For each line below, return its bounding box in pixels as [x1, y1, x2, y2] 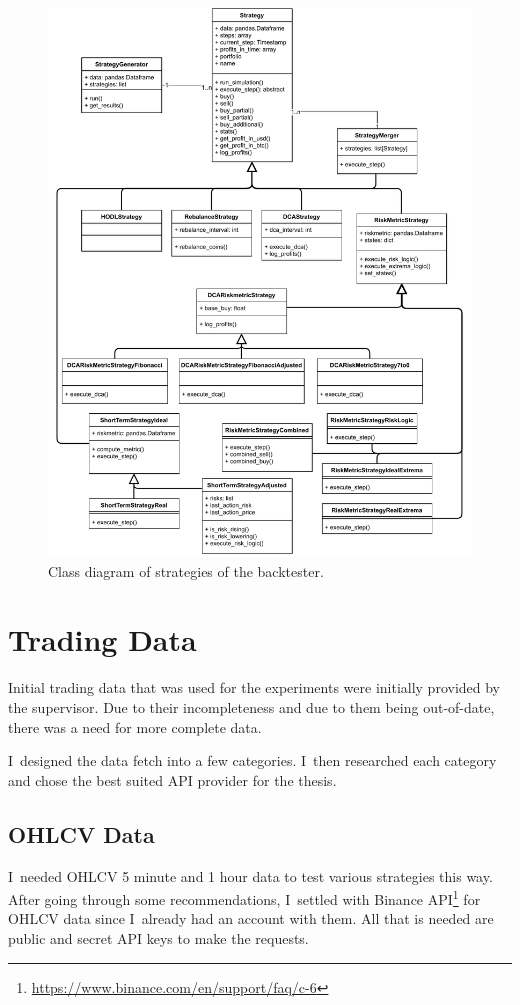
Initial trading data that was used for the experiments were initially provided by [8, 677, 501, 698]
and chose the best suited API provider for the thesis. [8, 769, 337, 790]
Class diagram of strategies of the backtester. [48, 560, 324, 581]
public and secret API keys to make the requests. [8, 927, 309, 948]
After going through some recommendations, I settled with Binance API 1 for [8, 886, 481, 909]
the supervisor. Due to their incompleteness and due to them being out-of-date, [8, 696, 495, 717]
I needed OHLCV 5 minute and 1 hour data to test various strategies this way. [8, 865, 493, 886]
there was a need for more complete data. [8, 716, 262, 737]
